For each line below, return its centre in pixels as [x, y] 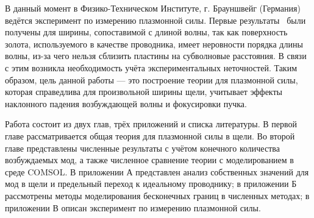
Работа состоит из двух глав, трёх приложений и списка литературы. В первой [151, 124]
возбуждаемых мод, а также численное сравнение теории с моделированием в [149, 160]
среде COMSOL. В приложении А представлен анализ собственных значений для [157, 171]
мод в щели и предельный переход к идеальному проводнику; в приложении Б [151, 184]
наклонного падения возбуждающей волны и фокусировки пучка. [126, 103]
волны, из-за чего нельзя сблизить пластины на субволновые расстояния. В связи [156, 56]
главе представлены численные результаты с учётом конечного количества [142, 148]
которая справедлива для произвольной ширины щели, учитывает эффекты [144, 92]
